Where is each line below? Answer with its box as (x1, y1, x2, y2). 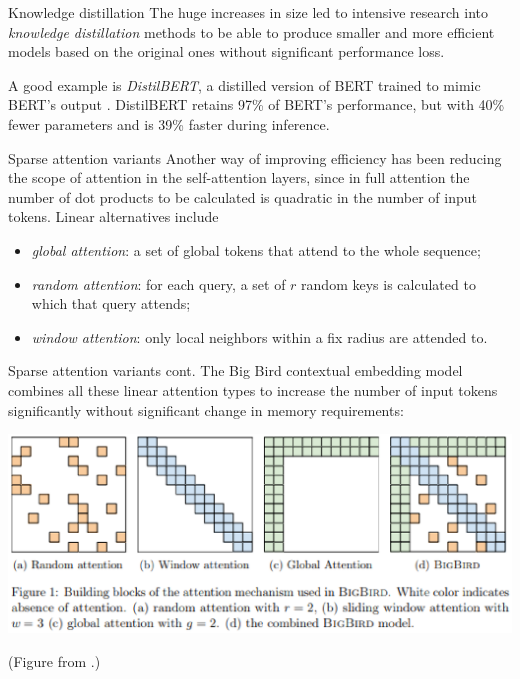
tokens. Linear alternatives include (8, 206, 219, 227)
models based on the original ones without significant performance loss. (8, 41, 445, 62)
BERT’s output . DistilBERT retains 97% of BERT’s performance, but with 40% (8, 94, 505, 115)
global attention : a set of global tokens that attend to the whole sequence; (31, 239, 481, 260)
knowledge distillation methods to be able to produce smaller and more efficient (8, 21, 495, 42)
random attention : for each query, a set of (31, 273, 286, 294)
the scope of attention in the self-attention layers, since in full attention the (8, 167, 470, 188)
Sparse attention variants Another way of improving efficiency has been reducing (8, 147, 502, 168)
